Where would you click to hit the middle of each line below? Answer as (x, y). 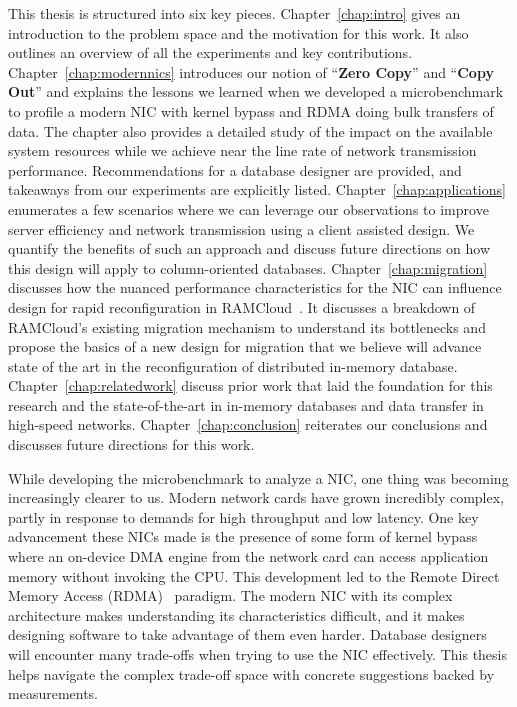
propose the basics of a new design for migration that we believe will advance (245, 346)
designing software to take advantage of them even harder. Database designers (247, 634)
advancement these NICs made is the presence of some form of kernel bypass (243, 536)
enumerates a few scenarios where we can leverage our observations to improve (248, 208)
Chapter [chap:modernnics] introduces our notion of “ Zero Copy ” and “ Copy (251, 71)
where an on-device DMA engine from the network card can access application (248, 556)
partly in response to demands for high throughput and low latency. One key (243, 516)
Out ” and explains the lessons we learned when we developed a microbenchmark (256, 91)
